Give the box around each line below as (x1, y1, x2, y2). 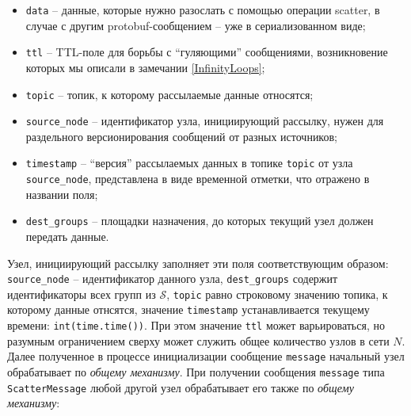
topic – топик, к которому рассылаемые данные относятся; (25, 86, 314, 102)
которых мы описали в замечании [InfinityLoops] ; (25, 59, 265, 75)
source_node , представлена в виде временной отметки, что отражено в (25, 170, 370, 187)
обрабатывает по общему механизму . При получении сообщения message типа (7, 364, 385, 380)
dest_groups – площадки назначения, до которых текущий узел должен (25, 212, 374, 229)
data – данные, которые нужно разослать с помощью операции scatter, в (25, 2, 380, 17)
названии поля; (25, 185, 98, 202)
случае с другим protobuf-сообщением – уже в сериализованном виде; (25, 17, 366, 33)
